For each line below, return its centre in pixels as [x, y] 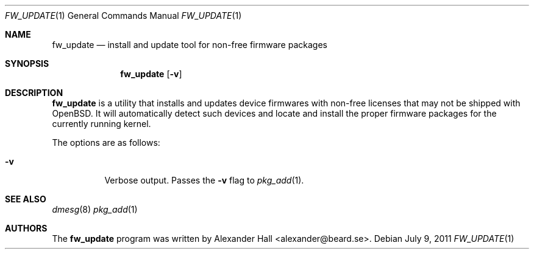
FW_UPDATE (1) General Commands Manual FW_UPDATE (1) [123, 15]
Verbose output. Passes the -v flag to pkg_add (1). [204, 180]
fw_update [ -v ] [151, 74]
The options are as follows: [106, 142]
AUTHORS [26, 228]
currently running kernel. [101, 124]
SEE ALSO [26, 199]
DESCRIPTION [34, 93]
